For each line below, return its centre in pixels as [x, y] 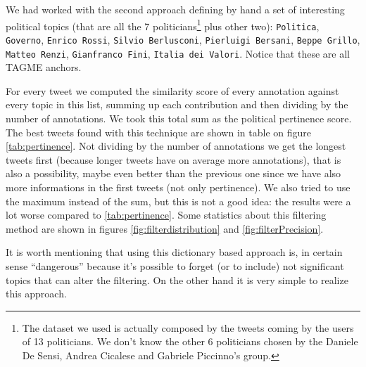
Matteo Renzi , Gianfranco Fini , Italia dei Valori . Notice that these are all [178, 53]
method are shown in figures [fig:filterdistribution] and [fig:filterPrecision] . [165, 228]
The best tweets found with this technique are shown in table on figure [158, 132]
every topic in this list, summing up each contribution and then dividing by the [177, 104]
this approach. [36, 294]
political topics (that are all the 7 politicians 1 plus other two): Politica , [163, 25]
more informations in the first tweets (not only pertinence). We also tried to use [178, 187]
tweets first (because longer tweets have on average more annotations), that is [173, 159]
